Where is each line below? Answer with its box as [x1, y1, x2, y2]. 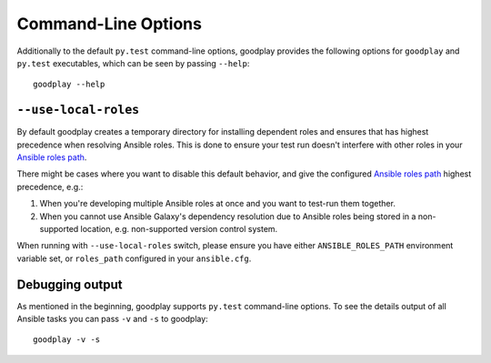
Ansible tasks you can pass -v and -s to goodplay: [16, 314, 208, 325]
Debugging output [16, 277, 123, 292]
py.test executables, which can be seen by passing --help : [16, 57, 250, 68]
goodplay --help [33, 79, 105, 90]
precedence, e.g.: [16, 181, 84, 192]
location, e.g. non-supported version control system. [80, 223, 278, 234]
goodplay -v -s [33, 335, 101, 345]
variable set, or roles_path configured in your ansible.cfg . [16, 253, 252, 264]
